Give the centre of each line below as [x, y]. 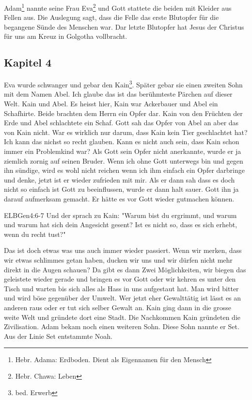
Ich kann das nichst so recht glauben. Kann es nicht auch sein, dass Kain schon [122, 142]
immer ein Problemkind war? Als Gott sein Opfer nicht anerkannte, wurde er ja [123, 151]
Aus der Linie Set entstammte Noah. [58, 336]
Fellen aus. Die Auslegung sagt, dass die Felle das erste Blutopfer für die [111, 17]
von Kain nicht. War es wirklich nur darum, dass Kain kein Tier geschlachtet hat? [126, 132]
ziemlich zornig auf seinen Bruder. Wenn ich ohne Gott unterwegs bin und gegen [124, 160]
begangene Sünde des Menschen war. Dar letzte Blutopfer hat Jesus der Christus [124, 26]
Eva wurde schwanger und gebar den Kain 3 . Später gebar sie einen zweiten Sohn [123, 84]
